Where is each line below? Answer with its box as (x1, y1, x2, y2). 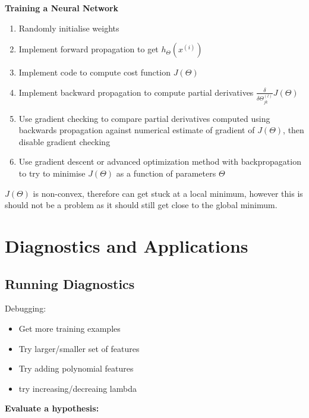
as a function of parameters (116, 167, 216, 180)
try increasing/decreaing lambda (18, 382, 137, 394)
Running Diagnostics (5, 274, 135, 293)
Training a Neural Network (5, 2, 119, 14)
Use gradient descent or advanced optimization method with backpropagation (18, 155, 301, 168)
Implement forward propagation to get (18, 43, 159, 55)
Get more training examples (18, 322, 121, 334)
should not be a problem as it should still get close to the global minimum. (5, 199, 278, 211)
